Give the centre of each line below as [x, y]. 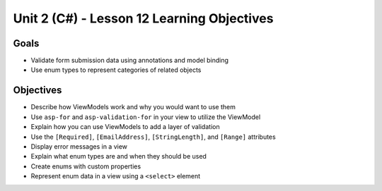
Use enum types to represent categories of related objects [116, 70]
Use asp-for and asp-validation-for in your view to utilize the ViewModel [146, 117]
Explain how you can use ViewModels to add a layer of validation [125, 127]
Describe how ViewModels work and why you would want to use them [133, 107]
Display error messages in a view [79, 146]
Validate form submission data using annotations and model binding [130, 61]
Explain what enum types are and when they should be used [118, 156]
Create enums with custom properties [86, 166]
